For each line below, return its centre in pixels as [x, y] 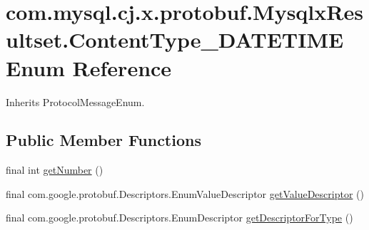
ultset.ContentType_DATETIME [175, 40]
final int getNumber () [55, 170]
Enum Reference [89, 67]
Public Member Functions [103, 140]
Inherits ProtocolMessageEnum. [75, 101]
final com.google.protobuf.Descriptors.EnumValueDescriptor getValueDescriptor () [185, 193]
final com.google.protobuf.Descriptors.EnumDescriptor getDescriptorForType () [180, 218]
